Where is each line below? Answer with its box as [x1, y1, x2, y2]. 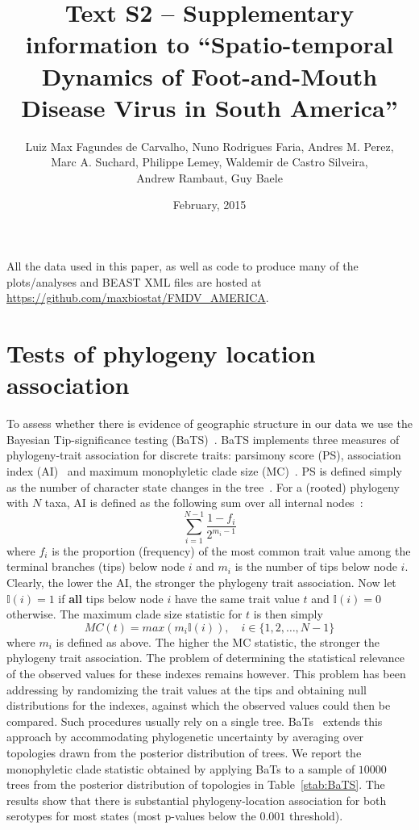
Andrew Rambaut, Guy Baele [136, 169, 283, 186]
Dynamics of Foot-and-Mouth [41, 59, 378, 92]
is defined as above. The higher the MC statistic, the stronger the [56, 633, 380, 650]
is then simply [253, 606, 323, 622]
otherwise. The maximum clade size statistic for [6, 606, 243, 622]
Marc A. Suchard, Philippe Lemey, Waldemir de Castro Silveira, [51, 153, 368, 170]
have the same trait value [174, 589, 300, 606]
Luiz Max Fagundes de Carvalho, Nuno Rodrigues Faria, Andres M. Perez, [25, 137, 394, 154]
